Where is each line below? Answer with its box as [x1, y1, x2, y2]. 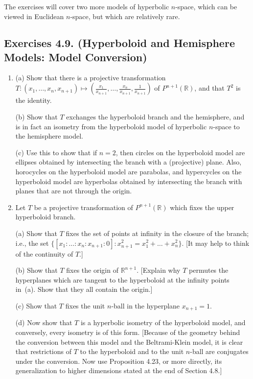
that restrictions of [15, 346, 71, 356]
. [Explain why [137, 265, 181, 275]
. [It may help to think [182, 237, 250, 248]
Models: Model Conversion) [4, 49, 147, 64]
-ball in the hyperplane [111, 300, 180, 310]
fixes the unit [65, 300, 105, 310]
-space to [213, 121, 240, 131]
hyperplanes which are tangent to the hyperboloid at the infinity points [15, 274, 230, 284]
